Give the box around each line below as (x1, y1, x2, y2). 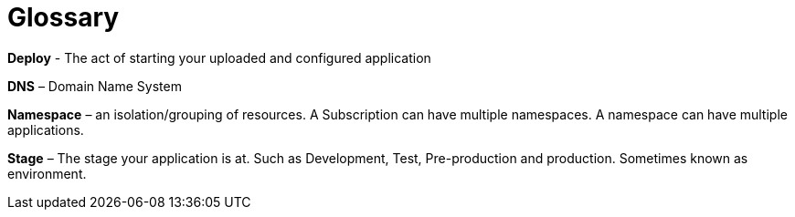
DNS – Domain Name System (7, 77, 182, 94)
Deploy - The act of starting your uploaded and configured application (7, 49, 431, 66)
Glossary (7, 2, 120, 33)
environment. (7, 165, 87, 181)
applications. (7, 121, 84, 138)
